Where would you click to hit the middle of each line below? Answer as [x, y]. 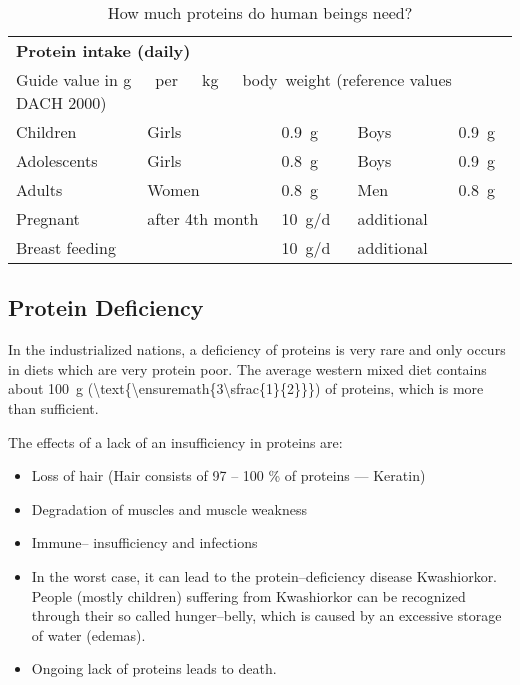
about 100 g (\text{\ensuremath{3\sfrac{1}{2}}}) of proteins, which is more [246, 388]
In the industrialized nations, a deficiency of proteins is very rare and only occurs [257, 349]
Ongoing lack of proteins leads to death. [154, 668]
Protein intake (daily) [103, 50]
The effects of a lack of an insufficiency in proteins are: [175, 441]
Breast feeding [66, 247]
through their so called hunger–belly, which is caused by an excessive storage [266, 615]
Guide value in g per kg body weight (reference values [234, 79]
